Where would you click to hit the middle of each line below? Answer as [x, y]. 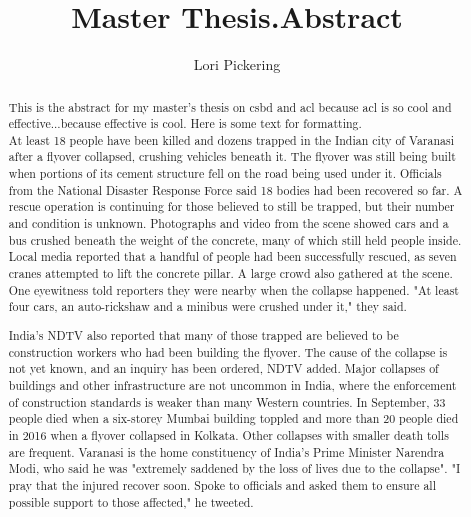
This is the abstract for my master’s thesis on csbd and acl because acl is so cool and [230, 106]
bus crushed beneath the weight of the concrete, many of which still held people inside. [235, 239]
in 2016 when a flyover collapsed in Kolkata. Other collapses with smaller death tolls [228, 434]
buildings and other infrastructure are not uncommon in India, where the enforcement [232, 384]
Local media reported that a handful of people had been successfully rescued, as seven [232, 256]
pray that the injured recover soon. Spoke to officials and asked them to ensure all [222, 484]
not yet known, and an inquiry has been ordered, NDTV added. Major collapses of [223, 368]
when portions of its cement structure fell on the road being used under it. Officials [225, 173]
